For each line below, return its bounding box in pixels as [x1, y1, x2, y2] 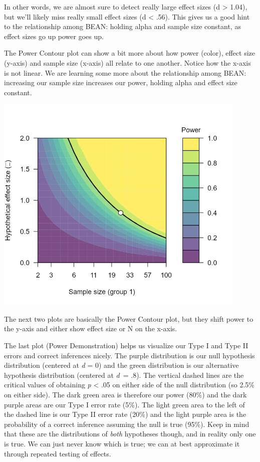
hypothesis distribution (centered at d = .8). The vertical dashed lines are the [4, 369, 244, 380]
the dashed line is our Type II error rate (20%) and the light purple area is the [4, 409, 246, 419]
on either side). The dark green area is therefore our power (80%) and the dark [4, 389, 247, 399]
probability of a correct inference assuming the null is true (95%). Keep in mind [4, 418, 249, 429]
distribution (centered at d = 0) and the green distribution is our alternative [4, 360, 239, 370]
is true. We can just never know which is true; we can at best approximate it [4, 438, 240, 448]
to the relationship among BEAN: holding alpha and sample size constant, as [4, 21, 241, 32]
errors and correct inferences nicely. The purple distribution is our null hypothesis [4, 350, 255, 360]
